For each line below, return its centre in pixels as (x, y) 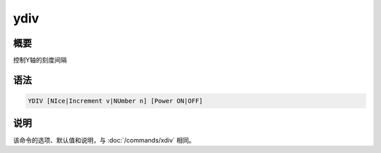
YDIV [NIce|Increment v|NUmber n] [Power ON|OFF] (115, 101)
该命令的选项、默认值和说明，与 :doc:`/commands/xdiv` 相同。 (104, 140)
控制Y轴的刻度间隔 (40, 60)
